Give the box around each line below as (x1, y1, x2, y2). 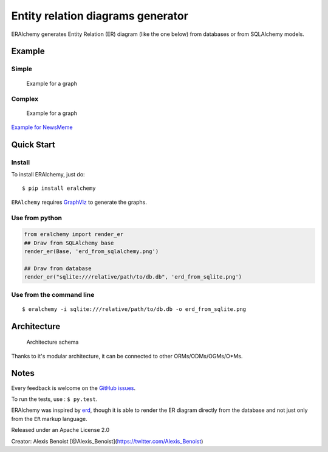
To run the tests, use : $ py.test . (11, 395, 98, 403)
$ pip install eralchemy (22, 185, 96, 192)
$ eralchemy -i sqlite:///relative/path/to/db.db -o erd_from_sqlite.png (22, 305, 247, 313)
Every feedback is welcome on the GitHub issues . (11, 384, 136, 392)
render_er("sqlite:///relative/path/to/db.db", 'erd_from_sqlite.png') (24, 274, 242, 280)
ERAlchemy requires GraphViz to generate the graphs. (11, 198, 147, 206)
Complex (11, 95, 39, 103)
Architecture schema (26, 338, 79, 346)
